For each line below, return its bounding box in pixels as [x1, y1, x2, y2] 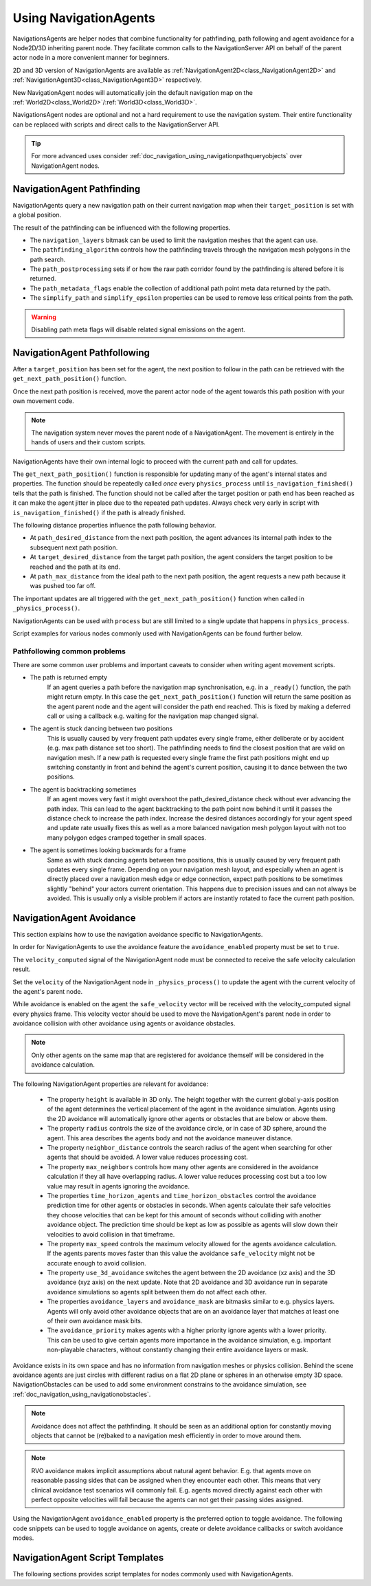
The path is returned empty [30, 673, 108, 682]
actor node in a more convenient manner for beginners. [12, 54, 170, 62]
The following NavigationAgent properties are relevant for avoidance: [12, 1080, 209, 1088]
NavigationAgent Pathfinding [12, 183, 141, 195]
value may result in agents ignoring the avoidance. [47, 1182, 190, 1190]
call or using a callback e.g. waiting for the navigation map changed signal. [47, 712, 259, 720]
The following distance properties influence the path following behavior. [12, 521, 216, 530]
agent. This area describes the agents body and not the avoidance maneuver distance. [47, 1133, 293, 1142]
